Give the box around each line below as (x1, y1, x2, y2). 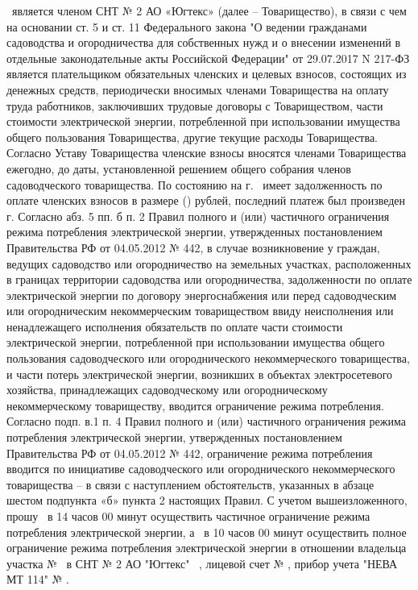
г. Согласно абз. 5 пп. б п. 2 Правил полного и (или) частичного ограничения (6, 207, 390, 224)
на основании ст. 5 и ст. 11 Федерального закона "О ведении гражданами (6, 18, 367, 35)
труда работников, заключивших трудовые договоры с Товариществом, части (6, 97, 383, 114)
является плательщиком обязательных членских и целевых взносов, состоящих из (6, 65, 407, 82)
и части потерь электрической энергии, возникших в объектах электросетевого (6, 365, 393, 382)
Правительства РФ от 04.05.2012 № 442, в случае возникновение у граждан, (6, 239, 380, 256)
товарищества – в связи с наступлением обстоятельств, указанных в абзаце (6, 476, 375, 492)
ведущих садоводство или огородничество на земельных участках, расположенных (6, 255, 412, 272)
